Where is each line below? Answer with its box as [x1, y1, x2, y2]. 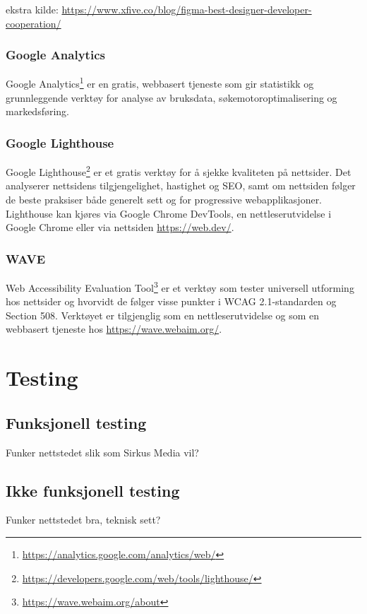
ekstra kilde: [6, 2, 59, 16]
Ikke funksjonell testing [6, 479, 180, 501]
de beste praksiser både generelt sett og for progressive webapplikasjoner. [6, 191, 323, 206]
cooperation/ [6, 16, 61, 30]
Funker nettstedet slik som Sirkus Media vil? [6, 444, 199, 459]
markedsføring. [6, 104, 70, 119]
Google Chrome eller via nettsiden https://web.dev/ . [6, 220, 234, 235]
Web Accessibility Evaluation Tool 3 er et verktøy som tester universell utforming [6, 278, 354, 295]
